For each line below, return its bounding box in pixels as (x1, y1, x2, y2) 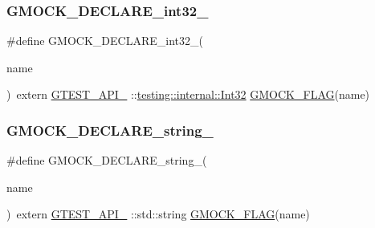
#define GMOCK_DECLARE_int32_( (6, 32, 203, 49)
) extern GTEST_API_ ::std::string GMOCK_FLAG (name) (6, 206, 310, 222)
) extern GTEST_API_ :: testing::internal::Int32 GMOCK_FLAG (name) (6, 86, 370, 103)
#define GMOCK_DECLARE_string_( (6, 152, 207, 169)
